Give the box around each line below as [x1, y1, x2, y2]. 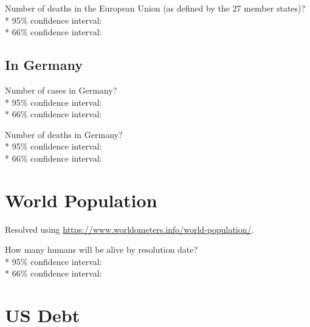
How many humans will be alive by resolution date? [5, 243, 198, 256]
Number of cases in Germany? [5, 83, 117, 96]
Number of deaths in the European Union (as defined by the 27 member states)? [5, 2, 306, 14]
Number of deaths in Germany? [5, 128, 123, 140]
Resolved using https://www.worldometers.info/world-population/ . [5, 222, 254, 235]
